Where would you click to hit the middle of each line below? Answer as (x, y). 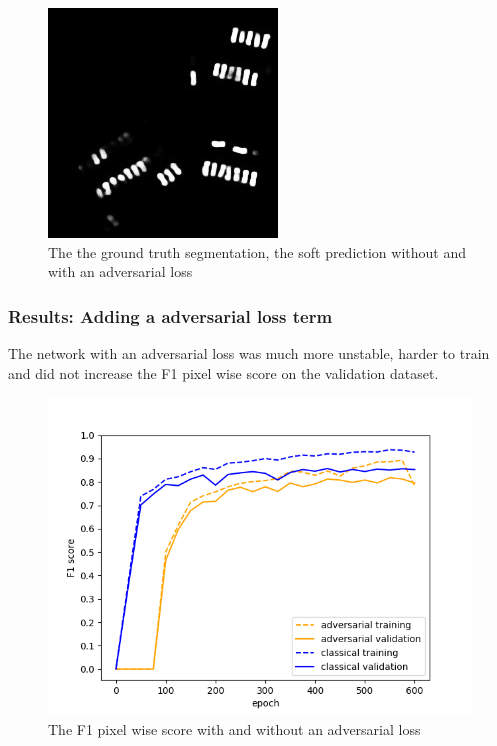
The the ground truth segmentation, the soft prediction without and (257, 251)
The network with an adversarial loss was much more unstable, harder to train (249, 353)
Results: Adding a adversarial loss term (170, 315)
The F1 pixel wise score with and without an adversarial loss (234, 728)
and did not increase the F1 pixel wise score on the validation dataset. (223, 372)
